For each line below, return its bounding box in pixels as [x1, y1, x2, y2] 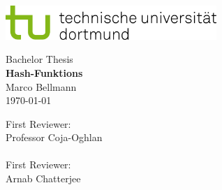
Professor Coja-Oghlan [6, 130, 103, 145]
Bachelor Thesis [6, 52, 73, 66]
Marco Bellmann [6, 79, 77, 94]
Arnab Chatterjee [6, 171, 81, 186]
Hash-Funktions [6, 65, 83, 80]
